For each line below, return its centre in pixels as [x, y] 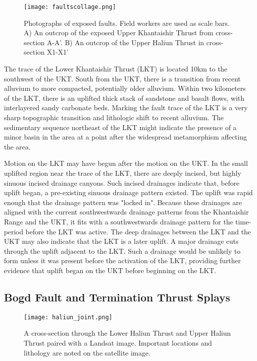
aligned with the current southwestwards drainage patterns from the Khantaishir [127, 212]
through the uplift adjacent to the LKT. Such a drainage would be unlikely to [122, 251]
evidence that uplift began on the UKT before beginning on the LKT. [110, 270]
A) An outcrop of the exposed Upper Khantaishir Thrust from [119, 33]
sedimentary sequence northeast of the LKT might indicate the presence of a [120, 127]
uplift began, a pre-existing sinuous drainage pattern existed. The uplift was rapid [128, 192]
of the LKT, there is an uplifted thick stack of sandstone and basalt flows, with [124, 98]
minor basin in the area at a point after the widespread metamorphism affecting [126, 137]
